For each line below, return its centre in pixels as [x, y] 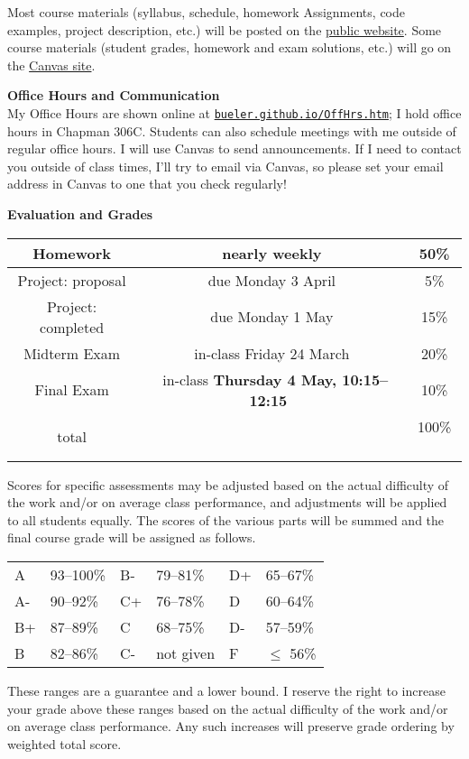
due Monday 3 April [272, 280]
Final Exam [72, 390]
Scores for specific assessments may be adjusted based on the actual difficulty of [228, 484]
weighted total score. [64, 743]
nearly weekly [272, 253]
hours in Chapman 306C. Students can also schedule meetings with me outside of [232, 130]
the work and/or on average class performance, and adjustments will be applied [227, 502]
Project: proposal [72, 280]
